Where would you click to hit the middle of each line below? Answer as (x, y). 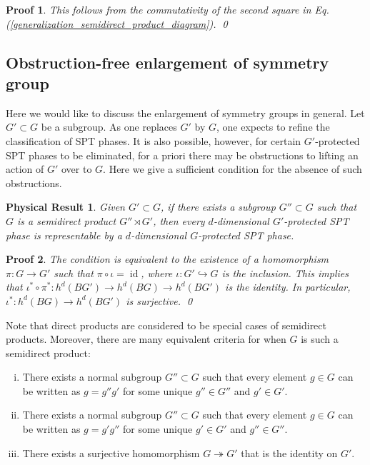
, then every (179, 220)
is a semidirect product (67, 220)
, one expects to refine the (273, 127)
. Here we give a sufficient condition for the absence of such (232, 169)
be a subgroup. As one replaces (109, 127)
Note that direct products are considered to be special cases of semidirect (166, 325)
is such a (320, 339)
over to (76, 169)
